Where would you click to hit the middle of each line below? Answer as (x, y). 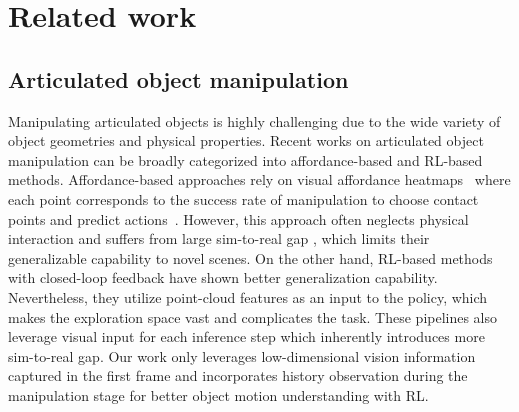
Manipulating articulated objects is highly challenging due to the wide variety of (254, 120)
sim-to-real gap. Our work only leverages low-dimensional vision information (242, 355)
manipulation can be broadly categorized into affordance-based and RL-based (245, 159)
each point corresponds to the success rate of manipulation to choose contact (243, 198)
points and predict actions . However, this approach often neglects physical (238, 218)
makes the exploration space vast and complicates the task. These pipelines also (253, 316)
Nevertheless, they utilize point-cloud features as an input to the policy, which (248, 296)
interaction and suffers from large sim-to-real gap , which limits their (219, 238)
